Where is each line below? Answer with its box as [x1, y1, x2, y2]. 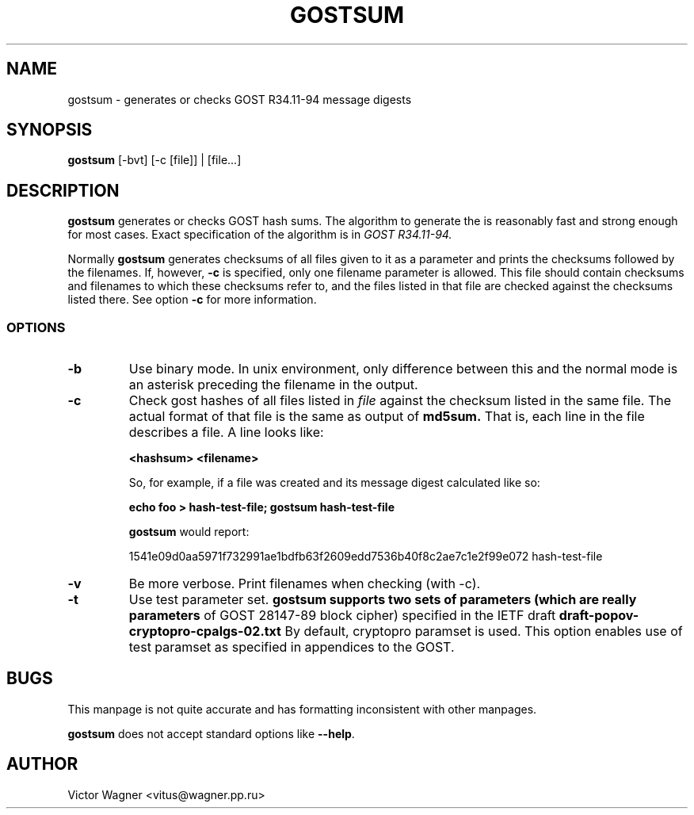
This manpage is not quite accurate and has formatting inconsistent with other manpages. [67, 702, 537, 716]
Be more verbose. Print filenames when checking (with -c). [128, 576, 481, 592]
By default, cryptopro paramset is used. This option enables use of [284, 623, 683, 640]
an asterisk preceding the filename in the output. [128, 377, 418, 393]
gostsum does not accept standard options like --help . [67, 726, 355, 740]
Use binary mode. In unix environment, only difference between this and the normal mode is [128, 361, 678, 377]
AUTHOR [6, 754, 78, 775]
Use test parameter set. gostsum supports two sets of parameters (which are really [128, 591, 637, 608]
